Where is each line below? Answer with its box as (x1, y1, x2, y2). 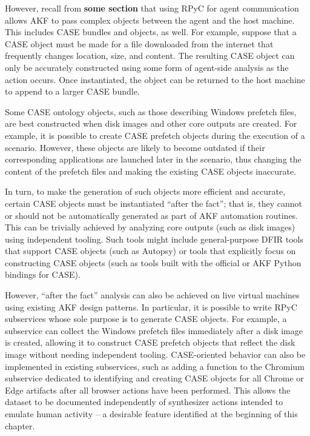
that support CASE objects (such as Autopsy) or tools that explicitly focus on (5, 244, 296, 257)
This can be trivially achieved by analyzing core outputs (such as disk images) (5, 221, 295, 233)
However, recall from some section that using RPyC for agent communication (5, 2, 299, 14)
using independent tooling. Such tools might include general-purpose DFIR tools (5, 232, 303, 245)
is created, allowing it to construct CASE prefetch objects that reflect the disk (5, 336, 295, 349)
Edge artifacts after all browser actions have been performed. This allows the (5, 383, 291, 396)
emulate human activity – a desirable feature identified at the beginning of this (5, 407, 298, 420)
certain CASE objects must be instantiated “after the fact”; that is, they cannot (5, 196, 302, 209)
